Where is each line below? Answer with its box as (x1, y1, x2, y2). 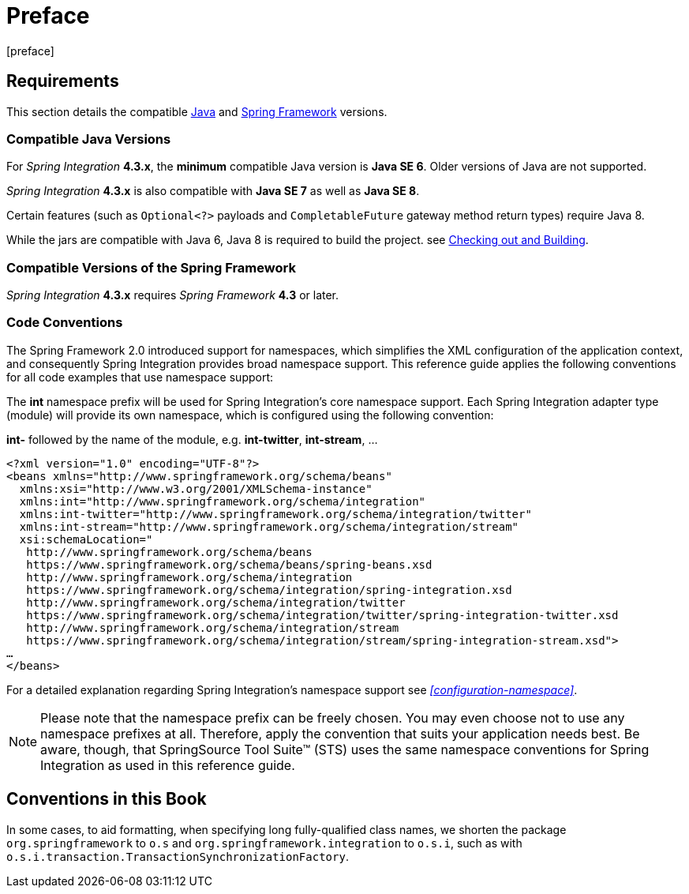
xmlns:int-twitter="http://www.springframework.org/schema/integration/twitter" (19, 507, 532, 520)
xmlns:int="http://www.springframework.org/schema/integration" (19, 494, 426, 508)
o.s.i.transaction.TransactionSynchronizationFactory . (6, 849, 349, 863)
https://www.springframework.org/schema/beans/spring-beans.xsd (26, 558, 432, 571)
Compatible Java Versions (6, 130, 171, 147)
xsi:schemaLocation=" (19, 532, 153, 546)
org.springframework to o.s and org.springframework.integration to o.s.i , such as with (6, 836, 522, 850)
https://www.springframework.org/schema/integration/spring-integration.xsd (26, 583, 512, 596)
